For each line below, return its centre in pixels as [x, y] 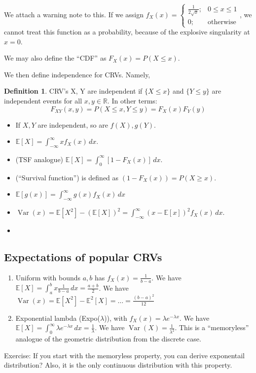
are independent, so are [73, 124]
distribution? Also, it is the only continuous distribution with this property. [118, 365]
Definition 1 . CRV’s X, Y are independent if [73, 91]
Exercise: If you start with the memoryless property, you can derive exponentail [125, 355]
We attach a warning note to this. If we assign [74, 14]
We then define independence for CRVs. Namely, [77, 74]
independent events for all [43, 101]
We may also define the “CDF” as [55, 58]
